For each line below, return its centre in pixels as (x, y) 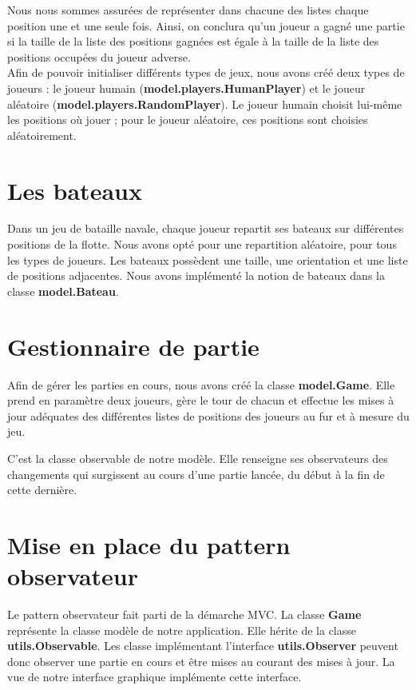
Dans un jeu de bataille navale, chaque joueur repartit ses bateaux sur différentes (206, 228)
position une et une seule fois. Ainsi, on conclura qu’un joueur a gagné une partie (206, 25)
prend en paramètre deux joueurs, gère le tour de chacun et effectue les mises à (201, 400)
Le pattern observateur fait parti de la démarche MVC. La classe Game (184, 614)
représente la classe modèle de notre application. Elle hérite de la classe (182, 630)
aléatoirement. (42, 135)
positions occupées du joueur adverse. (99, 56)
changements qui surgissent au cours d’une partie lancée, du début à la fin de (196, 474)
